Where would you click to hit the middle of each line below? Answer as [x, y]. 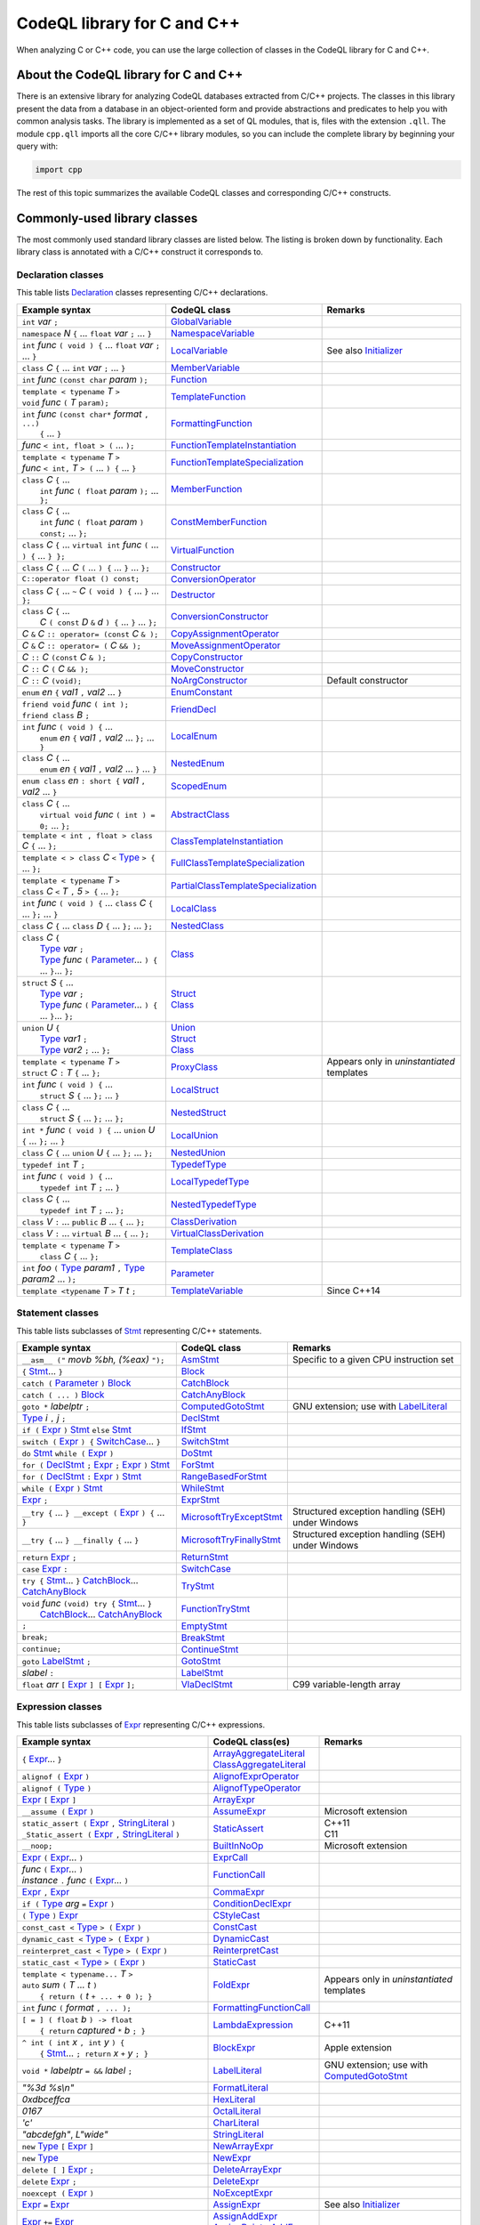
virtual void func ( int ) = [97, 814]
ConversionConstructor [220, 616]
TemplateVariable [207, 1290]
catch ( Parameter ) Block [76, 1382]
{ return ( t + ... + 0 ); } [96, 1996]
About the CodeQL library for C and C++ [130, 75]
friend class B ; [56, 715]
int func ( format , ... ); [77, 2008]
